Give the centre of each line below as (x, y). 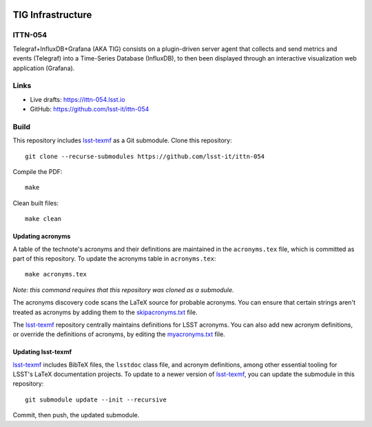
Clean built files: (35, 203)
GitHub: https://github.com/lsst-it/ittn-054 (90, 109)
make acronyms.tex (56, 274)
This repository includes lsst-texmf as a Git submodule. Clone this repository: (122, 140)
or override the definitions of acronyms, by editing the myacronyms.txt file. (119, 334)
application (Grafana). (44, 68)
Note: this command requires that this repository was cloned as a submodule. (123, 289)
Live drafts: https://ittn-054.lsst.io (77, 99)
